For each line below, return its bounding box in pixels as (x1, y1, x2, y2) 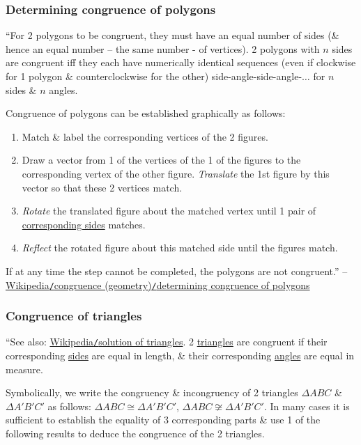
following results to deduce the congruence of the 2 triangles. (6, 426, 265, 441)
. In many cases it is (263, 398, 350, 413)
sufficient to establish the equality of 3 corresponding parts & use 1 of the (6, 412, 321, 427)
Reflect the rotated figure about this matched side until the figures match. (22, 240, 338, 255)
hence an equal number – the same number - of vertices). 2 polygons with (6, 41, 320, 56)
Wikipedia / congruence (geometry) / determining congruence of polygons (6, 277, 310, 292)
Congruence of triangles (6, 307, 142, 325)
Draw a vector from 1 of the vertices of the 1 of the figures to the (22, 153, 301, 167)
